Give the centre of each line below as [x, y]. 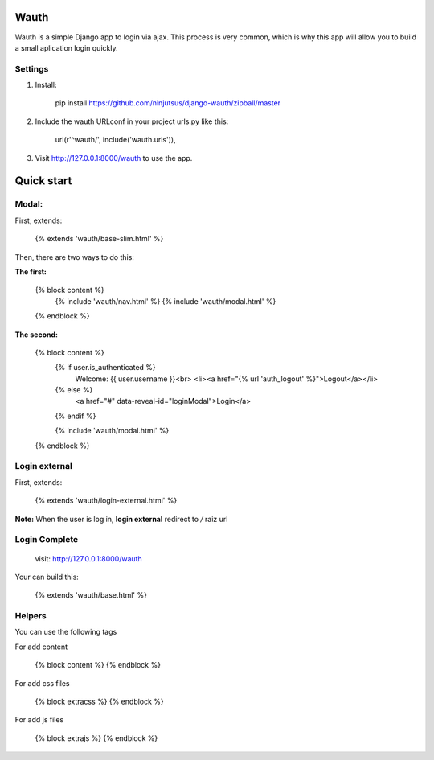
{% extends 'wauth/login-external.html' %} [106, 501]
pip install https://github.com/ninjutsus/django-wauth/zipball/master [168, 103]
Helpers [31, 616]
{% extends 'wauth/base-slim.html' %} [99, 239]
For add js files [39, 720]
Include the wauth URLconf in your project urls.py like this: [132, 121]
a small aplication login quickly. [66, 47]
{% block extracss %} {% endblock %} [99, 701]
